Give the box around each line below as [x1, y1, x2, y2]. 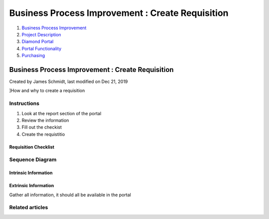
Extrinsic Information [9, 183, 54, 189]
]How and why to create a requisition [9, 87, 85, 94]
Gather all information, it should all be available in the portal [9, 192, 132, 198]
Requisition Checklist [9, 144, 55, 150]
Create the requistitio [21, 131, 65, 137]
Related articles [9, 204, 48, 211]
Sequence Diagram [9, 156, 57, 163]
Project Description [21, 31, 62, 37]
